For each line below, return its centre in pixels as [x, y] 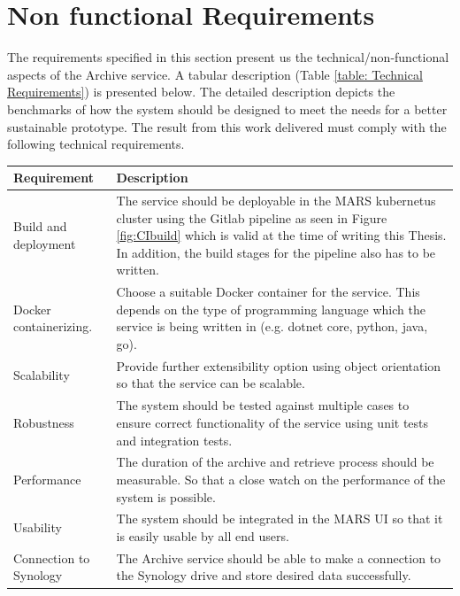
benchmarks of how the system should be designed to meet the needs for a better [227, 108]
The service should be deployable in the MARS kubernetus [276, 201]
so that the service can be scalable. [211, 383]
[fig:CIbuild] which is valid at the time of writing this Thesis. [281, 235]
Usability [38, 527]
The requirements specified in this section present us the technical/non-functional [228, 57]
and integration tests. [174, 440]
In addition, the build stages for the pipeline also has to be [276, 252]
